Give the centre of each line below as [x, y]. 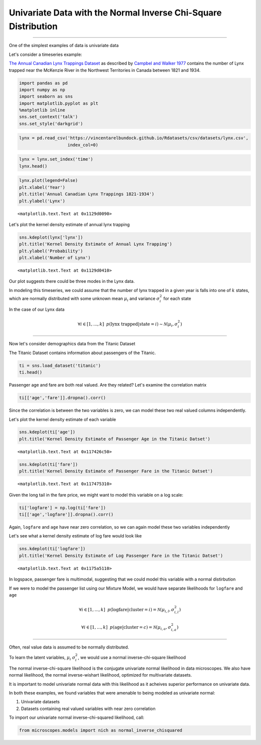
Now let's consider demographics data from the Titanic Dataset [72, 344]
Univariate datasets [40, 702]
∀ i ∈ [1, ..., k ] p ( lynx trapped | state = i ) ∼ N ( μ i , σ [128, 324]
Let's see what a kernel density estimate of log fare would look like [75, 536]
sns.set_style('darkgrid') [51, 123]
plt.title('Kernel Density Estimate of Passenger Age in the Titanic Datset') [115, 439]
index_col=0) [83, 145]
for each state [177, 299]
